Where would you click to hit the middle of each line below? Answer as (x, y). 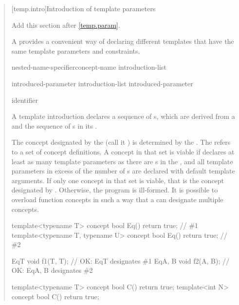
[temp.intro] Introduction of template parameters (83, 8)
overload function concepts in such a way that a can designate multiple (117, 199)
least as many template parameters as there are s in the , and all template (122, 161)
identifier (25, 100)
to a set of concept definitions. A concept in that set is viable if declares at (123, 151)
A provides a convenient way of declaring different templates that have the (123, 41)
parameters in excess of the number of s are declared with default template (123, 171)
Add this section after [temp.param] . (66, 25)
